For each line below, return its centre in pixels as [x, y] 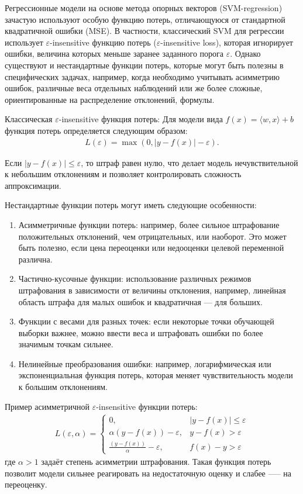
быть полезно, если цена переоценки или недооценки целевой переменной [151, 248]
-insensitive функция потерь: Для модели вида [141, 119]
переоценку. [26, 484]
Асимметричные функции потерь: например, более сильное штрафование [149, 224]
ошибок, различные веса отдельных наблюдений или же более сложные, [134, 88]
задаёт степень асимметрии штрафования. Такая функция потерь [156, 462]
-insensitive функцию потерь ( [103, 42]
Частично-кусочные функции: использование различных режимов [135, 279]
